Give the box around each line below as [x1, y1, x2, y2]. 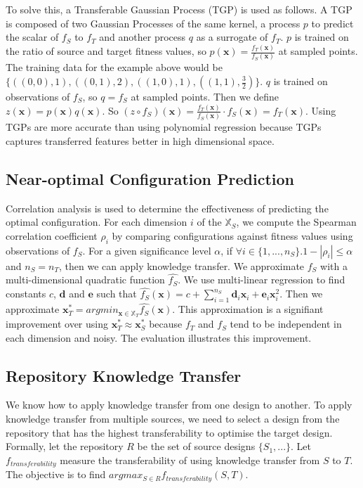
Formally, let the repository [6, 439, 124, 454]
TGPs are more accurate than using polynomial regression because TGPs [6, 120, 322, 134]
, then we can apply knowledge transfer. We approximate [59, 258, 305, 273]
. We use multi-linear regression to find [178, 272, 345, 287]
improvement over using [6, 316, 108, 331]
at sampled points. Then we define [131, 89, 279, 103]
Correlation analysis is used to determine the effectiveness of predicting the [6, 200, 329, 215]
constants [6, 286, 46, 301]
